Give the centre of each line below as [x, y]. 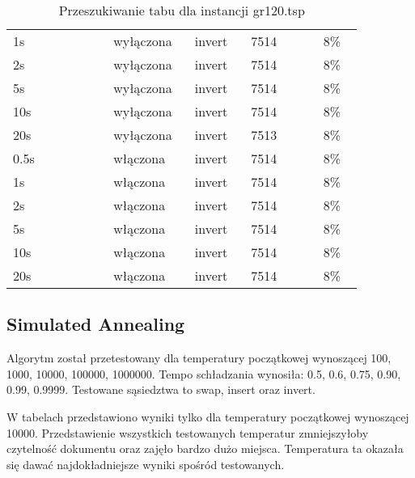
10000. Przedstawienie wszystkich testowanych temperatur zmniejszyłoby [188, 432]
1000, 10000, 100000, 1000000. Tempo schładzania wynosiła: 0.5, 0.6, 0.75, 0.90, [204, 373]
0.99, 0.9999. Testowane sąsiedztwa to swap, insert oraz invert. [161, 389]
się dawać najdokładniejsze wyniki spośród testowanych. [146, 464]
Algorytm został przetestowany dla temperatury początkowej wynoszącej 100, [199, 358]
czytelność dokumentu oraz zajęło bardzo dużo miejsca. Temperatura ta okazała [205, 448]
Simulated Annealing [96, 324]
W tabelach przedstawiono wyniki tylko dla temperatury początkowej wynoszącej [208, 416]
